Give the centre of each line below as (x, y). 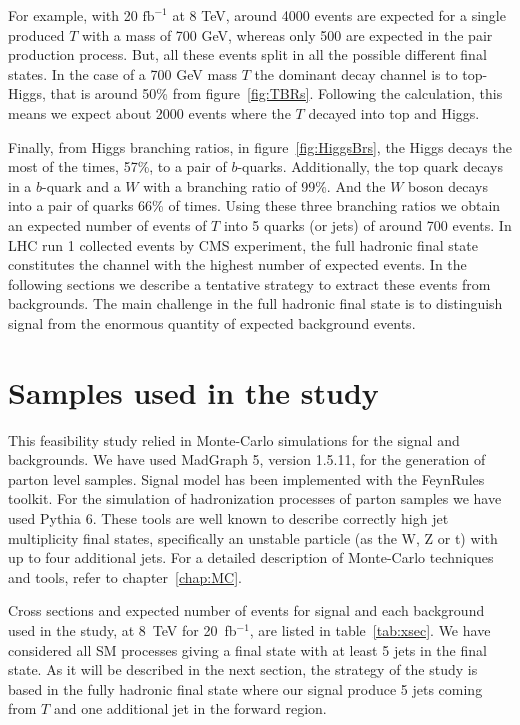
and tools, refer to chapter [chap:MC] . (125, 576)
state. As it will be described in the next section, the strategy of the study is (243, 669)
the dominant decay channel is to (356, 73)
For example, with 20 (73, 15)
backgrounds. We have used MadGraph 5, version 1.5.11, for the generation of (247, 459)
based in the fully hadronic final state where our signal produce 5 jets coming (245, 688)
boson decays (448, 185)
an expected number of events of (107, 224)
